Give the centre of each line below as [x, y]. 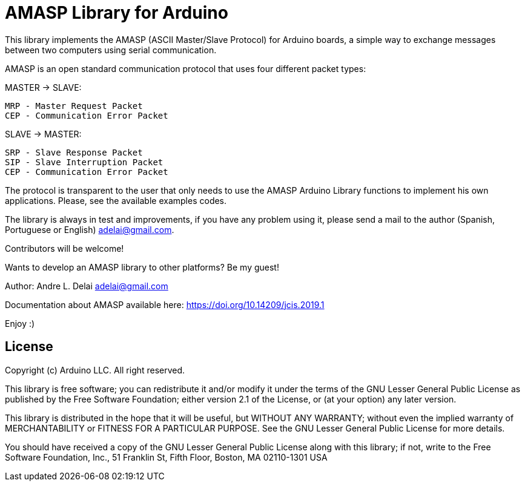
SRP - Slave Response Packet [74, 152]
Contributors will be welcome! [64, 248]
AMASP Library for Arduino [117, 13]
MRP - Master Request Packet [74, 106]
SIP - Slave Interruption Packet [84, 162]
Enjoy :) [20, 323]
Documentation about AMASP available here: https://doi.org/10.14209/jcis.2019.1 [165, 304]
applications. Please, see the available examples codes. [116, 200]
